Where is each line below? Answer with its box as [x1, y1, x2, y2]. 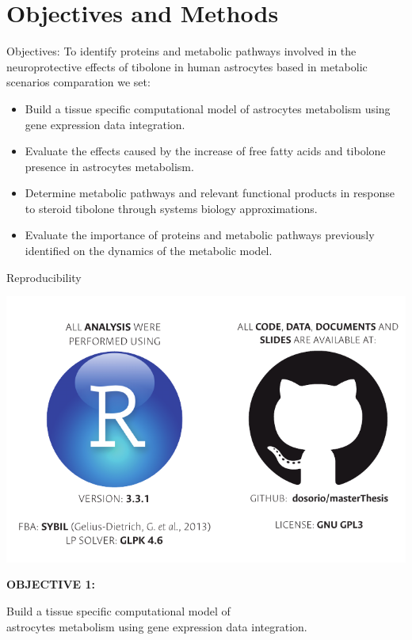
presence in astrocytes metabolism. [25, 158, 194, 174]
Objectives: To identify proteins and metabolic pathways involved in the [6, 43, 357, 59]
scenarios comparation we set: [6, 74, 151, 90]
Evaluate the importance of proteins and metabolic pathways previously [25, 227, 375, 243]
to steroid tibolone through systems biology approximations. [25, 200, 318, 216]
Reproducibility [6, 269, 82, 285]
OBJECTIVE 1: [6, 576, 96, 592]
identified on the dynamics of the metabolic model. [25, 242, 273, 259]
